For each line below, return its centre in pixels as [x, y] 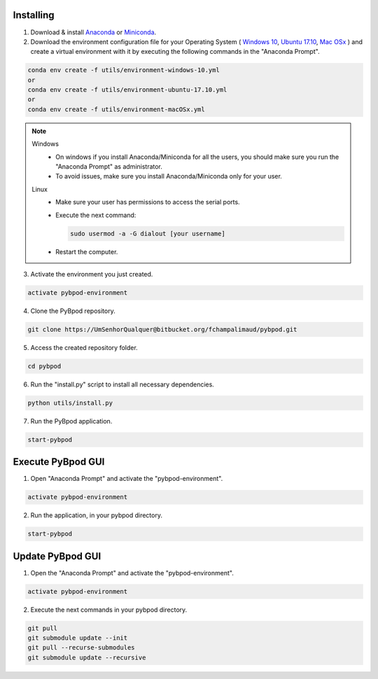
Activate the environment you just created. [92, 274]
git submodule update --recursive [87, 657]
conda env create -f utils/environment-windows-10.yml [124, 70]
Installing [34, 15]
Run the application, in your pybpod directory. [96, 515]
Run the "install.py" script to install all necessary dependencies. [122, 384]
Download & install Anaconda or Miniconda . [93, 32]
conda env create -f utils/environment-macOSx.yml [117, 109]
